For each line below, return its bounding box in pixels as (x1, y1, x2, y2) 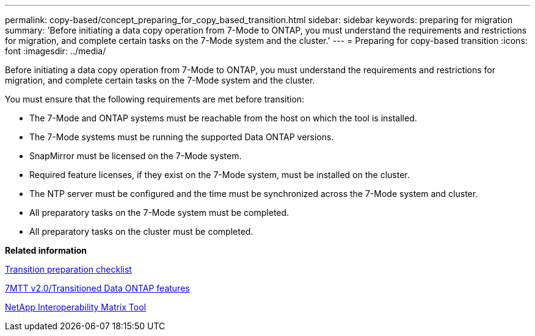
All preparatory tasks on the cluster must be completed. (29, 226, 253, 237)
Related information (5, 245, 87, 256)
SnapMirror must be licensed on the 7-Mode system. (29, 151, 242, 161)
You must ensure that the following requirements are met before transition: (5, 94, 305, 104)
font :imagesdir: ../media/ (5, 46, 106, 56)
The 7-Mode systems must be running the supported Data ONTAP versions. (29, 132, 334, 142)
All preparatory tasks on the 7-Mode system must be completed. (29, 207, 289, 218)
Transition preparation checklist (5, 264, 132, 274)
